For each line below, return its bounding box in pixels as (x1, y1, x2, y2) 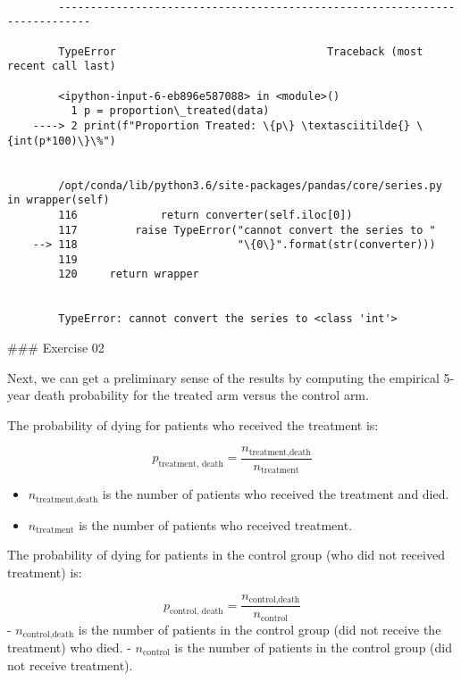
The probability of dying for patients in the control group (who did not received (7, 545, 445, 564)
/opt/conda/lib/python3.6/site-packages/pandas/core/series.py (58, 179, 442, 192)
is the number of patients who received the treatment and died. (102, 485, 449, 503)
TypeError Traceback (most (58, 45, 423, 58)
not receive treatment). (7, 655, 133, 674)
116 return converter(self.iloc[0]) (58, 208, 353, 221)
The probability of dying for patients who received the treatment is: (7, 415, 379, 434)
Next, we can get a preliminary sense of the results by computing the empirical (7, 368, 440, 386)
